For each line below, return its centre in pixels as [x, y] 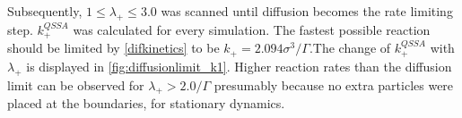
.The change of [350, 48]
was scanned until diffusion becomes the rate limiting [307, 11]
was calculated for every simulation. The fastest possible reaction [252, 29]
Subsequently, [45, 11]
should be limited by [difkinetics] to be [113, 48]
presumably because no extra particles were [334, 84]
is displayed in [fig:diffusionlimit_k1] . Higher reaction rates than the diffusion [239, 66]
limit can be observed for [76, 84]
